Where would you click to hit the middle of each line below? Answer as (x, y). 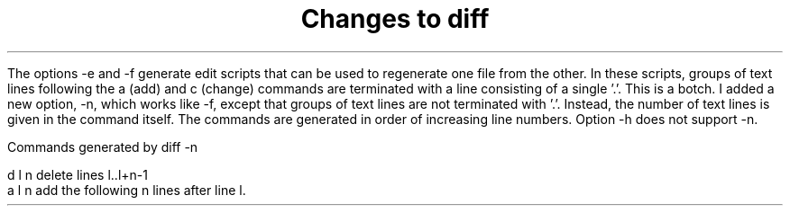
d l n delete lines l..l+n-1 (78, 174)
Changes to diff (395, 19)
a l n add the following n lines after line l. (127, 190)
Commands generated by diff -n (103, 146)
